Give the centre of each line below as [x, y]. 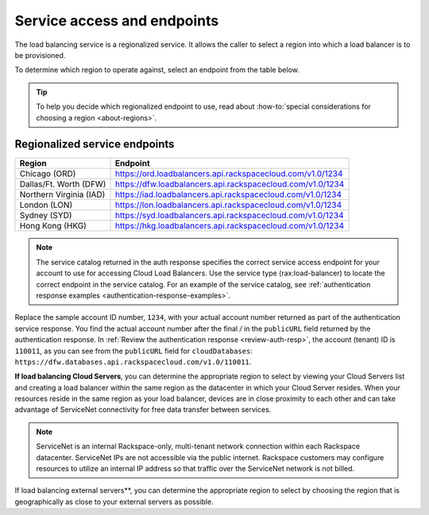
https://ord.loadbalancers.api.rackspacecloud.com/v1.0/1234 [229, 174]
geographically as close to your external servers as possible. [114, 502]
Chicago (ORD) [48, 174]
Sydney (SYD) [46, 216]
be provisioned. [40, 55]
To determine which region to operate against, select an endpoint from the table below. [157, 70]
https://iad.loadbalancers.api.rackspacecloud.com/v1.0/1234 [228, 194]
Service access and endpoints [117, 21]
